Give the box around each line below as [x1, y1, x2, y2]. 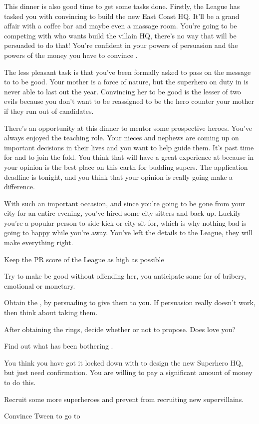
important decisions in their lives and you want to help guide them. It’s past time [4, 142, 254, 152]
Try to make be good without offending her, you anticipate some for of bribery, [4, 271, 246, 281]
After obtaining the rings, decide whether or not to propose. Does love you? [4, 324, 236, 334]
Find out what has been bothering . [4, 341, 113, 351]
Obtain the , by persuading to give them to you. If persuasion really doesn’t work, [4, 297, 256, 308]
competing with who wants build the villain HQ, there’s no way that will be [4, 30, 237, 40]
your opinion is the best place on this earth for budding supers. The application [4, 161, 248, 172]
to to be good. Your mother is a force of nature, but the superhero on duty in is [4, 76, 249, 87]
